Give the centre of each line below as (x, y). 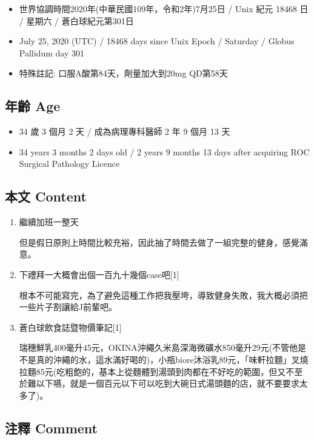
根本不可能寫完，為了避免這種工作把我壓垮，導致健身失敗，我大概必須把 (163, 295)
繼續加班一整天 (49, 222)
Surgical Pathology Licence (69, 164)
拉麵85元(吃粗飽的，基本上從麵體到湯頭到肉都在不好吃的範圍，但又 (152, 371)
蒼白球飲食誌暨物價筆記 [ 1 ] (70, 327)
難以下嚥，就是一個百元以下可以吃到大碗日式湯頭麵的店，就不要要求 (163, 383)
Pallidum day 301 (52, 52)
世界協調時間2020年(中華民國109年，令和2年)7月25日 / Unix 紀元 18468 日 (164, 8)
